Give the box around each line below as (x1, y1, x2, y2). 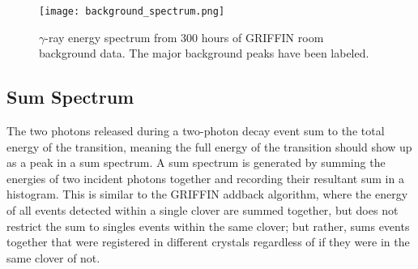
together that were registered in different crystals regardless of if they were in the (6, 233, 410, 250)
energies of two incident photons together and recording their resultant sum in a (6, 169, 404, 186)
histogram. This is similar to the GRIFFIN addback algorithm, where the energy (6, 186, 408, 203)
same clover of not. (6, 249, 100, 266)
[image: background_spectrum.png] (39, 6, 225, 17)
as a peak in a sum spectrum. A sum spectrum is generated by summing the (6, 154, 386, 171)
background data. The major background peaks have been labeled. (39, 45, 369, 62)
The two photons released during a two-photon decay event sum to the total (6, 122, 385, 139)
